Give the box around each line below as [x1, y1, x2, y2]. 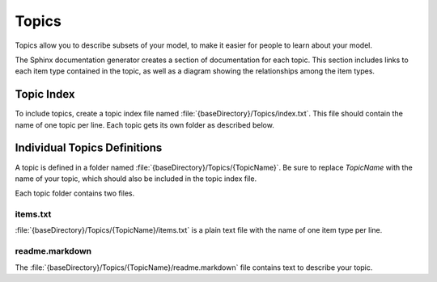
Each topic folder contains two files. [15, 188, 135, 198]
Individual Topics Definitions [15, 141, 163, 155]
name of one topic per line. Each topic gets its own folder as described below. [15, 120, 274, 129]
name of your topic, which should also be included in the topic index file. [15, 174, 257, 183]
